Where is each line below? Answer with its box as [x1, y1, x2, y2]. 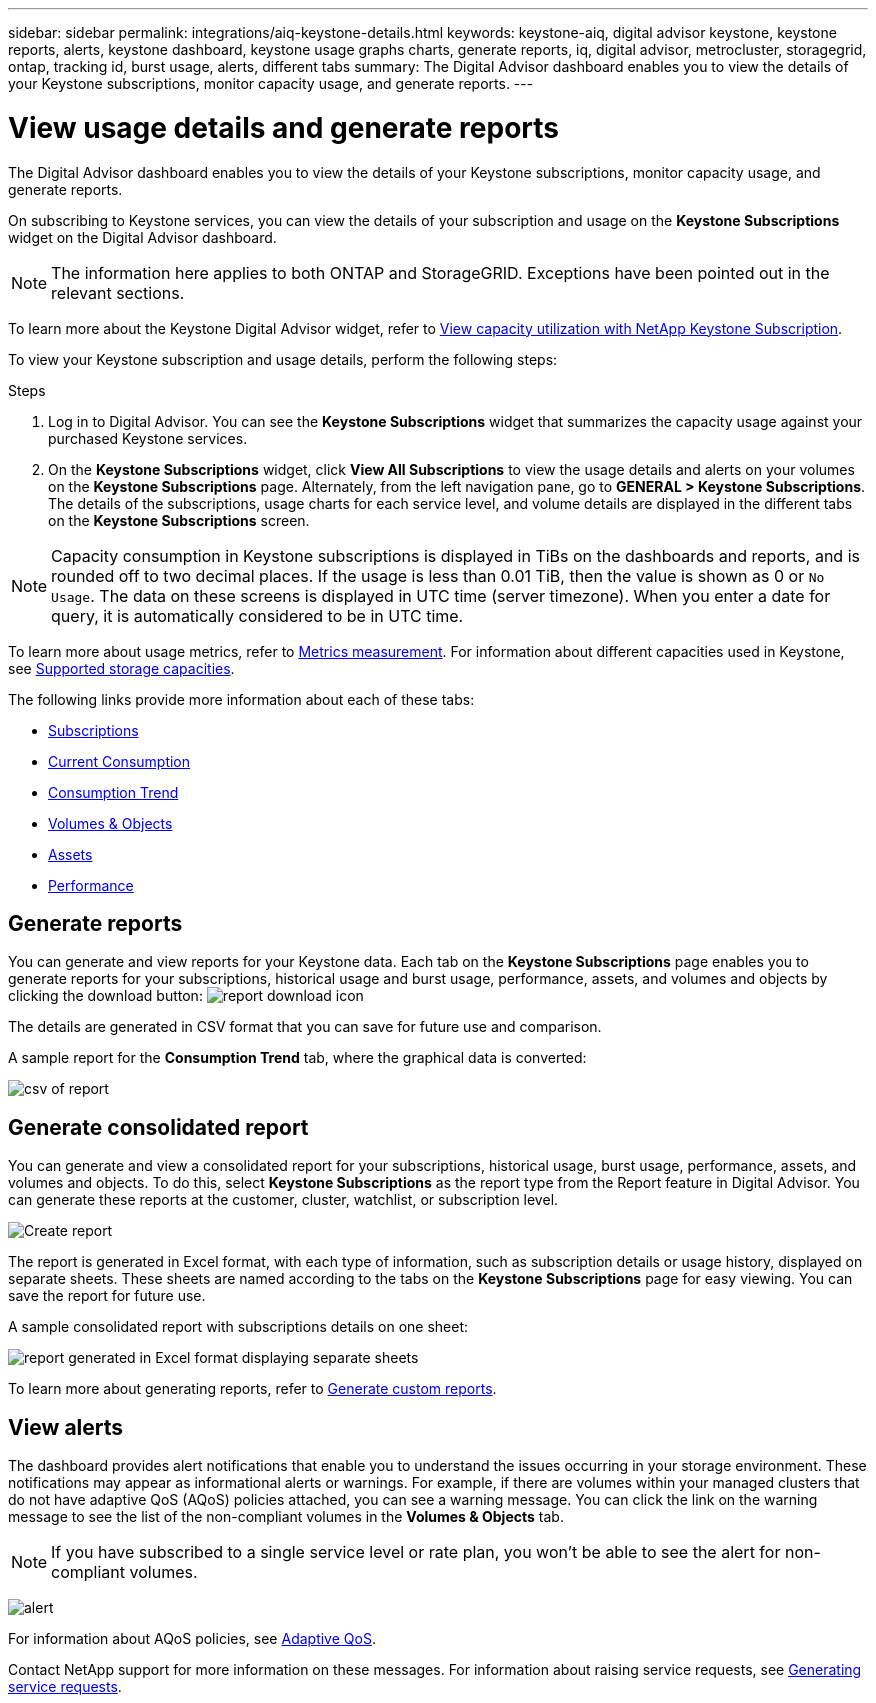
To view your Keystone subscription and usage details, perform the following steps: [8, 350, 558, 368]
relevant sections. [51, 282, 185, 303]
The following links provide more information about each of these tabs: [8, 690, 475, 708]
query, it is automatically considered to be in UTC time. [51, 605, 464, 626]
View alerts [8, 1414, 124, 1440]
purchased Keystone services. [48, 429, 248, 447]
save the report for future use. [8, 1287, 206, 1305]
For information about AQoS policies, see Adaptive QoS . [8, 1630, 376, 1648]
